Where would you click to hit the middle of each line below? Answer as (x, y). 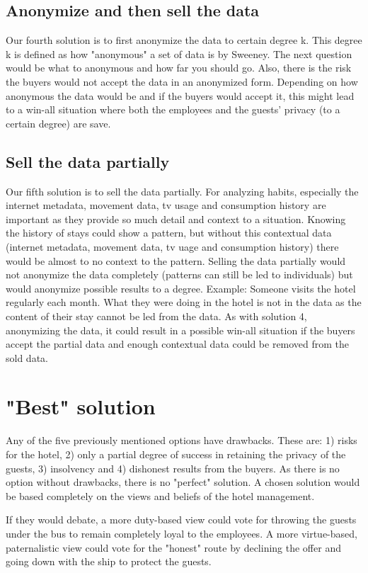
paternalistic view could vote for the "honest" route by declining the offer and (173, 547)
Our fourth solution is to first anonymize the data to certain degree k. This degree (184, 40)
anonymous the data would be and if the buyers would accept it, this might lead (180, 95)
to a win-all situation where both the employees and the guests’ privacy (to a (173, 109)
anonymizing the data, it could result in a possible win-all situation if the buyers (180, 330)
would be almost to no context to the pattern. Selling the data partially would (176, 260)
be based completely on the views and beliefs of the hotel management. (160, 495)
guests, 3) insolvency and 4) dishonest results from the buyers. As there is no (173, 468)
